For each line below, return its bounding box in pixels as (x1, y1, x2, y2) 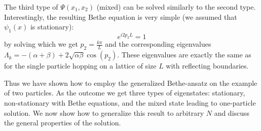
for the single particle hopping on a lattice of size (4, 60, 157, 71)
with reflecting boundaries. (166, 60, 249, 71)
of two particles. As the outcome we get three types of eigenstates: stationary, (4, 87, 245, 98)
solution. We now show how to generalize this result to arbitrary (4, 107, 204, 118)
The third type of (4, 2, 58, 12)
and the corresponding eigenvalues (105, 39, 211, 49)
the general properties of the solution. (4, 117, 121, 128)
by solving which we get (4, 39, 78, 49)
